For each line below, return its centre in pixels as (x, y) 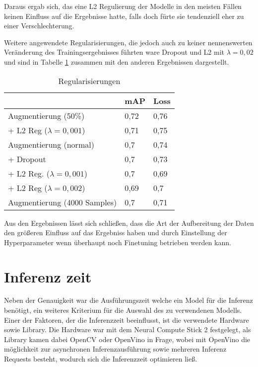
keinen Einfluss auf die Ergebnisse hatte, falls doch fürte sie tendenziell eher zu (124, 16)
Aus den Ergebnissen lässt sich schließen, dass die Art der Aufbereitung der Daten (129, 223)
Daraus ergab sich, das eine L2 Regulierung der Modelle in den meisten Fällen (123, 6)
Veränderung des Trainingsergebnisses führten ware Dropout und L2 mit (114, 52)
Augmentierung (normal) (51, 144)
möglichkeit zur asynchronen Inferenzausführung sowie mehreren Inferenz (115, 349)
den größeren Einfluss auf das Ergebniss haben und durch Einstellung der (116, 232)
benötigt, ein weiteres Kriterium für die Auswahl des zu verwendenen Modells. (123, 310)
